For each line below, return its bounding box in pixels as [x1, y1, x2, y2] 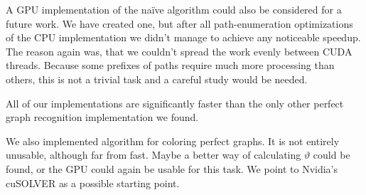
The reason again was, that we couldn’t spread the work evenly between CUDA [6, 43, 352, 58]
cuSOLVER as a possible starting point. [6, 175, 180, 190]
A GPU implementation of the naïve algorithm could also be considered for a [6, 2, 342, 16]
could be [313, 147, 350, 162]
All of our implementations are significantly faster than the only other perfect [6, 95, 344, 110]
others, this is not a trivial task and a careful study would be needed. [6, 71, 308, 86]
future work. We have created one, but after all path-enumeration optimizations [6, 16, 353, 31]
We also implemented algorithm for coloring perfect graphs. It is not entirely [6, 133, 340, 148]
